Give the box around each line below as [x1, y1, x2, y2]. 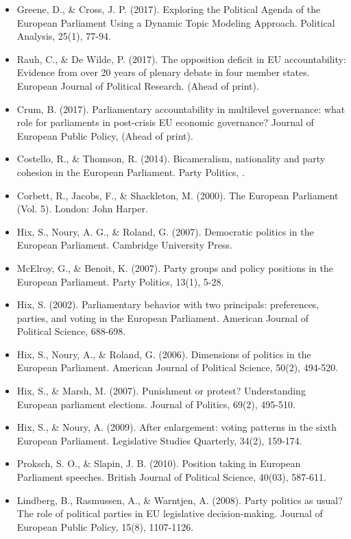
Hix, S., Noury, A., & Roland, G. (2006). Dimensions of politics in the [16, 347, 311, 361]
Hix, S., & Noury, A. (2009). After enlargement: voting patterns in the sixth [16, 420, 337, 434]
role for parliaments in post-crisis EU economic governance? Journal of [16, 115, 314, 129]
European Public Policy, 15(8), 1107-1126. [16, 519, 194, 534]
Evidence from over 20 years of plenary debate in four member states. [16, 65, 310, 79]
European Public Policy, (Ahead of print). [16, 128, 193, 142]
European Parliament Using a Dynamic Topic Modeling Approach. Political [16, 15, 335, 29]
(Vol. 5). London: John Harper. [16, 201, 148, 216]
